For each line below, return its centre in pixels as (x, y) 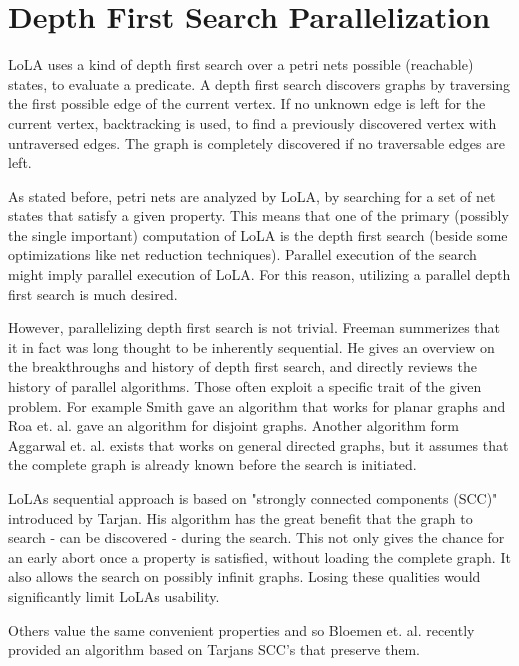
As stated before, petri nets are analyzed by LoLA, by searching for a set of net (252, 195)
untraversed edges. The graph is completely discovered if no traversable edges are (256, 142)
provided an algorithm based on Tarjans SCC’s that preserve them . (214, 649)
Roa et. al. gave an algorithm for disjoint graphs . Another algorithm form (233, 425)
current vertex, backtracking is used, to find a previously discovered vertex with (252, 122)
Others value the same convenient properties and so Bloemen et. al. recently (241, 629)
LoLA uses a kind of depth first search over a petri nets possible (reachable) (241, 64)
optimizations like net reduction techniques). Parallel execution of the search (242, 254)
